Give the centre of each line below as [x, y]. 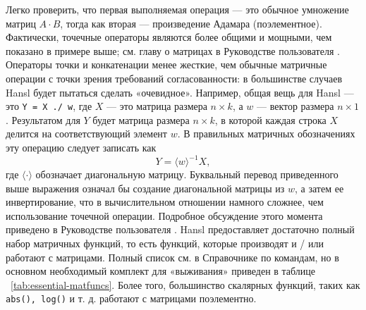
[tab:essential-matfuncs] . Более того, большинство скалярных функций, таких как [185, 284]
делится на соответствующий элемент [86, 134]
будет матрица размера [141, 119]
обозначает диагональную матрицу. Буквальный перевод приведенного [187, 174]
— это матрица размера [157, 106]
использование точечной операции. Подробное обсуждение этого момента [164, 215]
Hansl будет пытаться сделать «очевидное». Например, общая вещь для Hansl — [180, 92]
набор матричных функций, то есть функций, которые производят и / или [165, 243]
